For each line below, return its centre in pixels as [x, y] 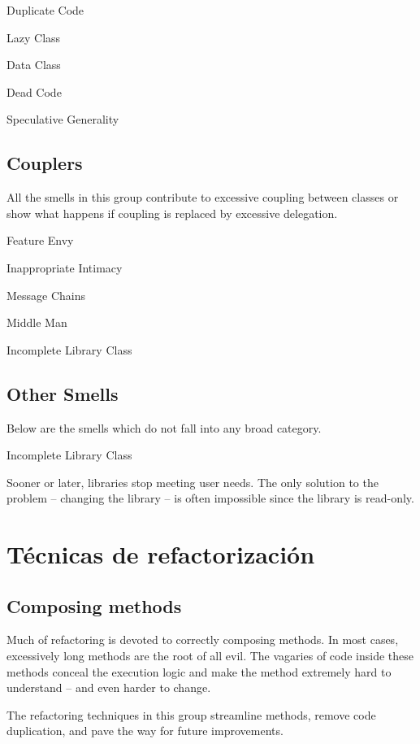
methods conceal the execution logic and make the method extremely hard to [199, 671]
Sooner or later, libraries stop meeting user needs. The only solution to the [193, 482]
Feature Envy [40, 240]
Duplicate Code [45, 10]
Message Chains [46, 295]
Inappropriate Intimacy [65, 267]
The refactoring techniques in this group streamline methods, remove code [191, 714]
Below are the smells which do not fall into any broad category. [164, 427]
